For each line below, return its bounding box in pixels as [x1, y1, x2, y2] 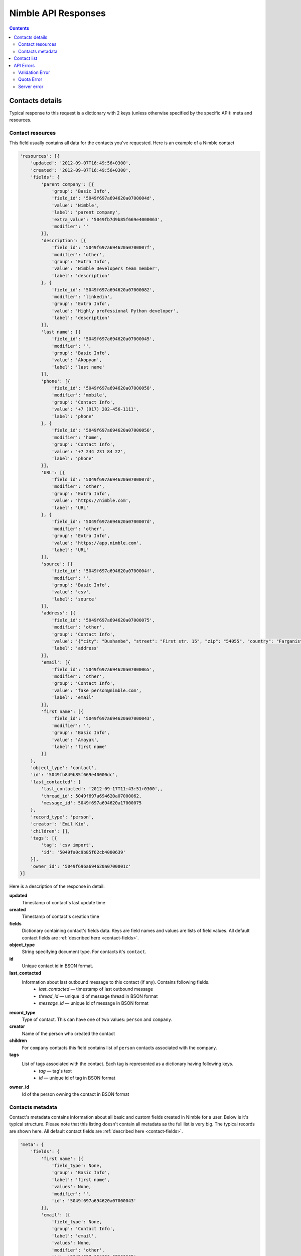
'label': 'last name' [51, 364, 105, 370]
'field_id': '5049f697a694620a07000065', [51, 666, 155, 672]
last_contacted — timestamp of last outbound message [39, 986, 153, 992]
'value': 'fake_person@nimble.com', [51, 687, 142, 693]
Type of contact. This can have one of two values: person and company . [22, 1016, 173, 1022]
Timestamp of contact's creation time [22, 913, 100, 919]
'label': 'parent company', [51, 210, 120, 216]
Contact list [14, 55, 38, 61]
